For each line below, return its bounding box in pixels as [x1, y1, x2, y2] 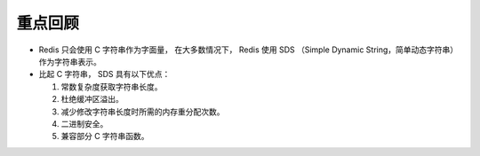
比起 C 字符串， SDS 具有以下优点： [38, 69, 171, 80]
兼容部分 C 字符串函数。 [60, 131, 150, 142]
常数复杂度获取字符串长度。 [60, 81, 163, 92]
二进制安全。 [60, 118, 108, 129]
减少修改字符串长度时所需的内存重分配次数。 [60, 106, 225, 117]
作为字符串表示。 [38, 56, 101, 66]
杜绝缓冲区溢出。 [60, 94, 124, 105]
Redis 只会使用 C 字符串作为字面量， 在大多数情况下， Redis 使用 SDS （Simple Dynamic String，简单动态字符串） [38, 44, 459, 55]
